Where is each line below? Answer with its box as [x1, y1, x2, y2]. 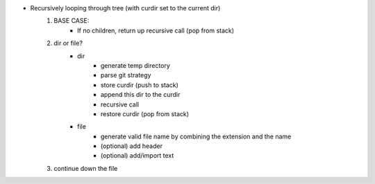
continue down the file [53, 164, 118, 172]
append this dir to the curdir [101, 91, 181, 99]
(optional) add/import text [101, 151, 174, 160]
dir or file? [53, 39, 83, 48]
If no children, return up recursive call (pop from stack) [77, 26, 235, 35]
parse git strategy [101, 71, 151, 80]
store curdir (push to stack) [101, 80, 178, 89]
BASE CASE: [53, 17, 90, 25]
